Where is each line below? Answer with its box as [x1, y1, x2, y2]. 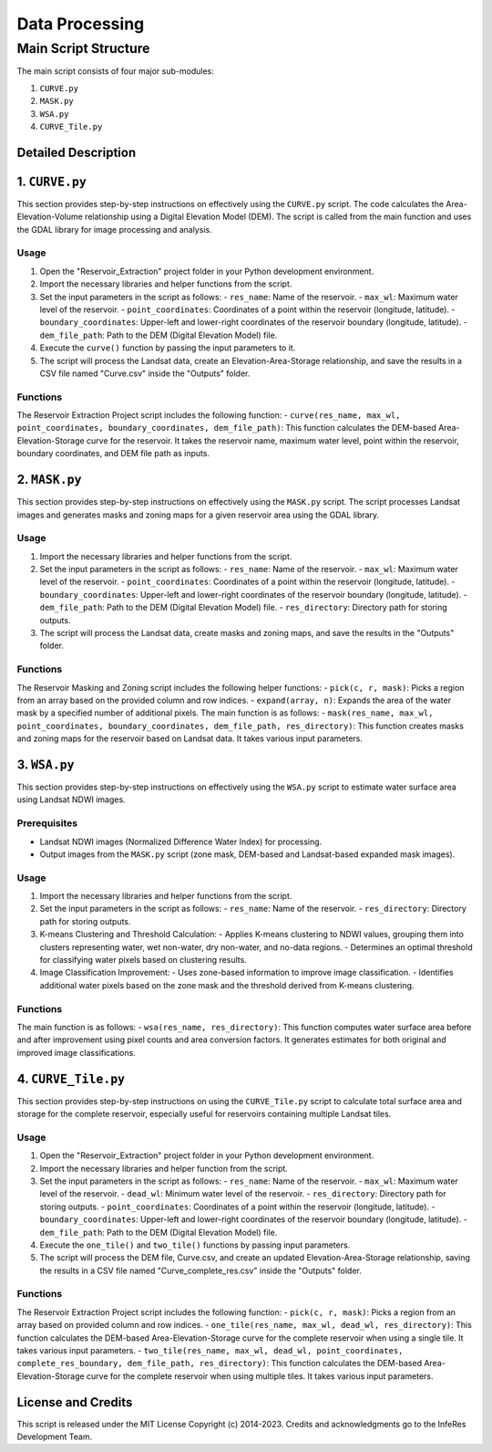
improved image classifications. [16, 1047, 136, 1058]
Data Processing [16, 14, 145, 34]
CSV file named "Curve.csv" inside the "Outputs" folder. [39, 368, 251, 379]
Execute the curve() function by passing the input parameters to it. [39, 342, 296, 353]
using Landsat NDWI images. [16, 794, 127, 805]
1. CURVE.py [16, 173, 87, 189]
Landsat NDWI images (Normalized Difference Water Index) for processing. [39, 836, 323, 847]
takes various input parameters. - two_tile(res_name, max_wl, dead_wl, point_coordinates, [16, 1345, 404, 1355]
